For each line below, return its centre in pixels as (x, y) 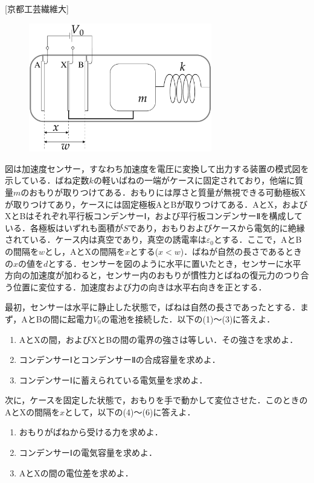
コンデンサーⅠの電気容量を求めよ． (88, 453)
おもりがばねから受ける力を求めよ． (91, 432)
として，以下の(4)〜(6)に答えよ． (130, 411)
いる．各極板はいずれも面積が (64, 227)
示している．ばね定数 (47, 180)
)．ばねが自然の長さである (233, 251)
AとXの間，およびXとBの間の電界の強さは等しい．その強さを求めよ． (159, 339)
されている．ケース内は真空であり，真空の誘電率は (106, 239)
